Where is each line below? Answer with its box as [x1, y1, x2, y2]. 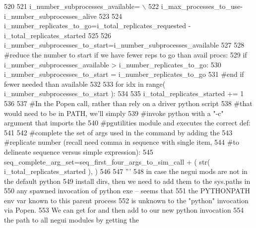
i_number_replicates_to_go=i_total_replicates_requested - [4, 20, 191, 31]
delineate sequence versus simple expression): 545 [4, 146, 153, 157]
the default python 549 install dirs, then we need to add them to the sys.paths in [4, 175, 251, 186]
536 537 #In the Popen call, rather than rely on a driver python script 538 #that [4, 98, 253, 108]
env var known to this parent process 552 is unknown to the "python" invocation [4, 195, 249, 205]
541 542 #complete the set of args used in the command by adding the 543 [4, 127, 233, 137]
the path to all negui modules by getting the [4, 215, 139, 225]
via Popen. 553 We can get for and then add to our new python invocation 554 [4, 205, 244, 215]
